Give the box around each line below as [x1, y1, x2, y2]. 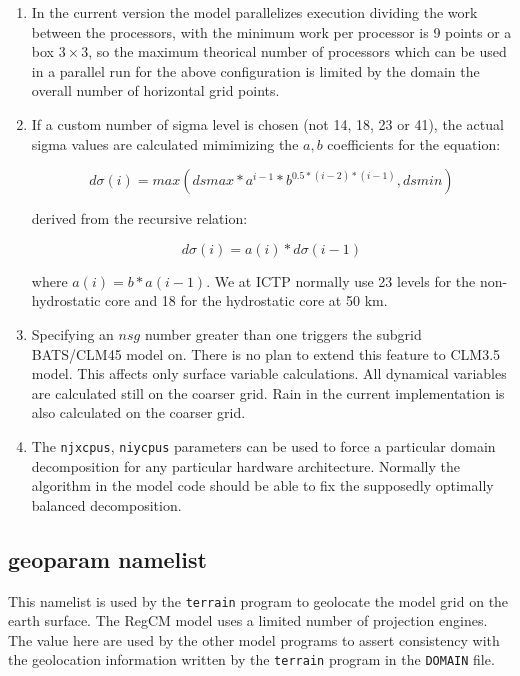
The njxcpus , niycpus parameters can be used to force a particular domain [31, 435, 496, 456]
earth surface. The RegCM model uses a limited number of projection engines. [8, 610, 488, 631]
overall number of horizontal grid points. [31, 80, 280, 101]
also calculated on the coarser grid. [31, 402, 246, 423]
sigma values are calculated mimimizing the [31, 133, 299, 154]
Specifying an [31, 323, 114, 344]
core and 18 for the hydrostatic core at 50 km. [105, 290, 388, 311]
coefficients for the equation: [327, 133, 501, 154]
